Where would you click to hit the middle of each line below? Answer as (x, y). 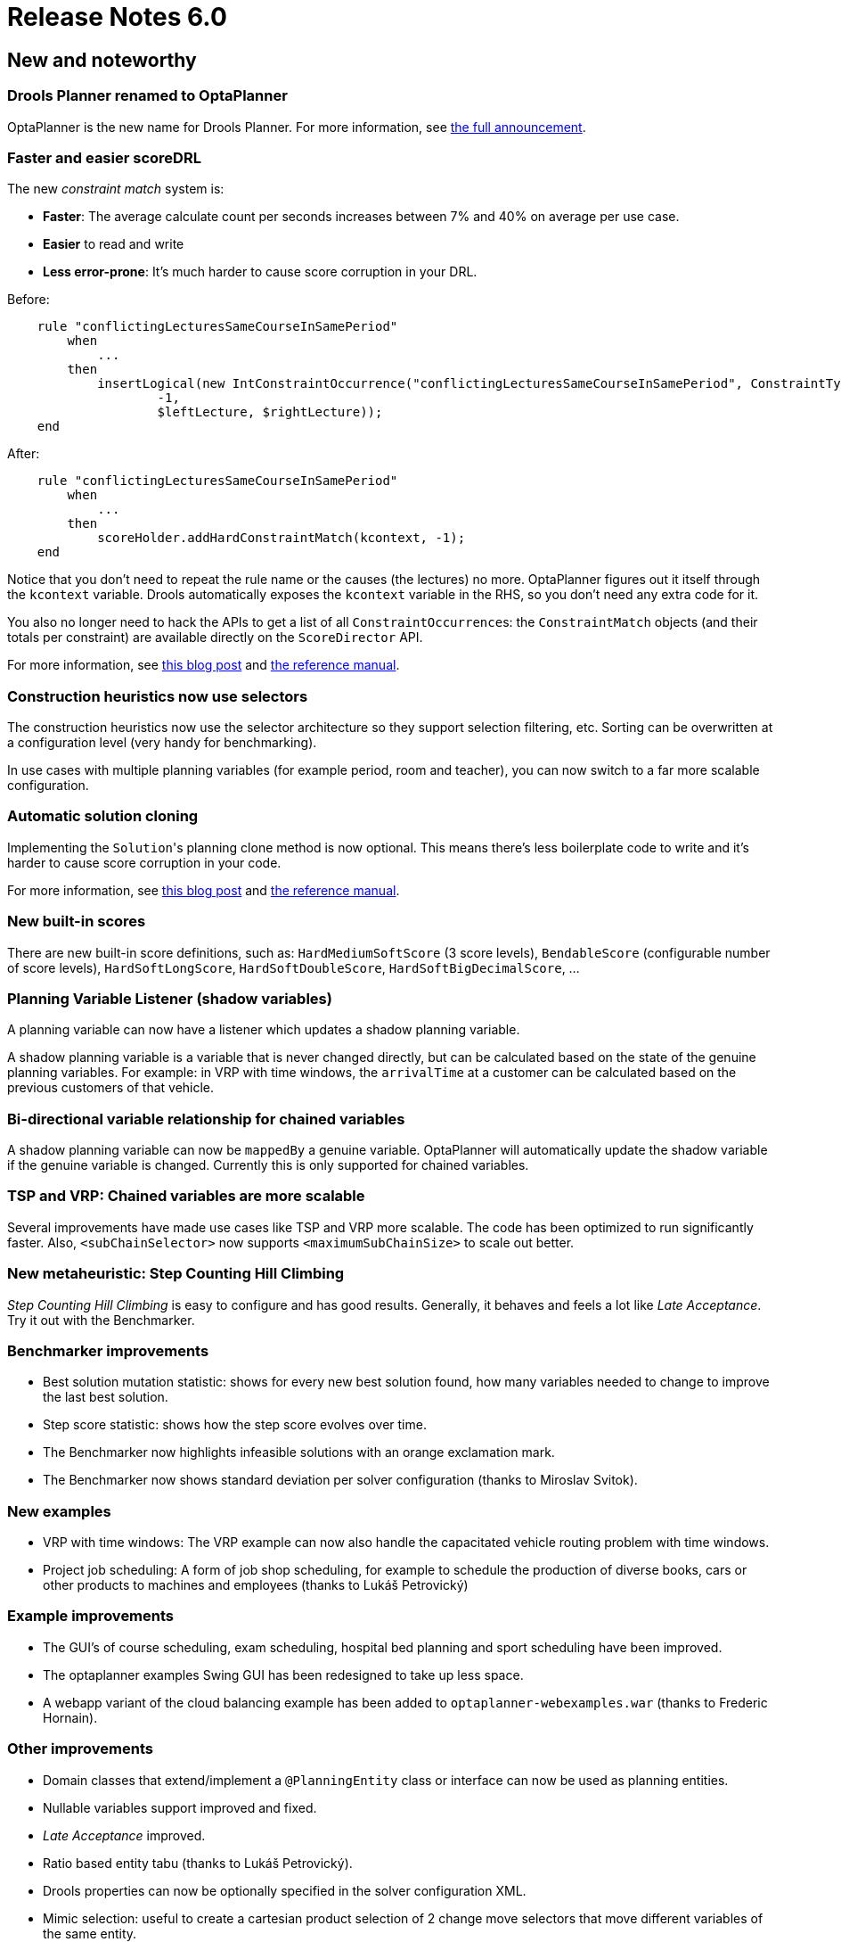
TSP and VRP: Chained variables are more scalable (186, 1196)
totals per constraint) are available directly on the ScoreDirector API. (215, 638)
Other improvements (80, 1749)
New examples (59, 1511)
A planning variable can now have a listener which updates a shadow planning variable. (264, 1030)
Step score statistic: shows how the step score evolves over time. (235, 1425)
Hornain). (70, 1717)
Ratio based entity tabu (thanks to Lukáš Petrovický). (198, 1863)
